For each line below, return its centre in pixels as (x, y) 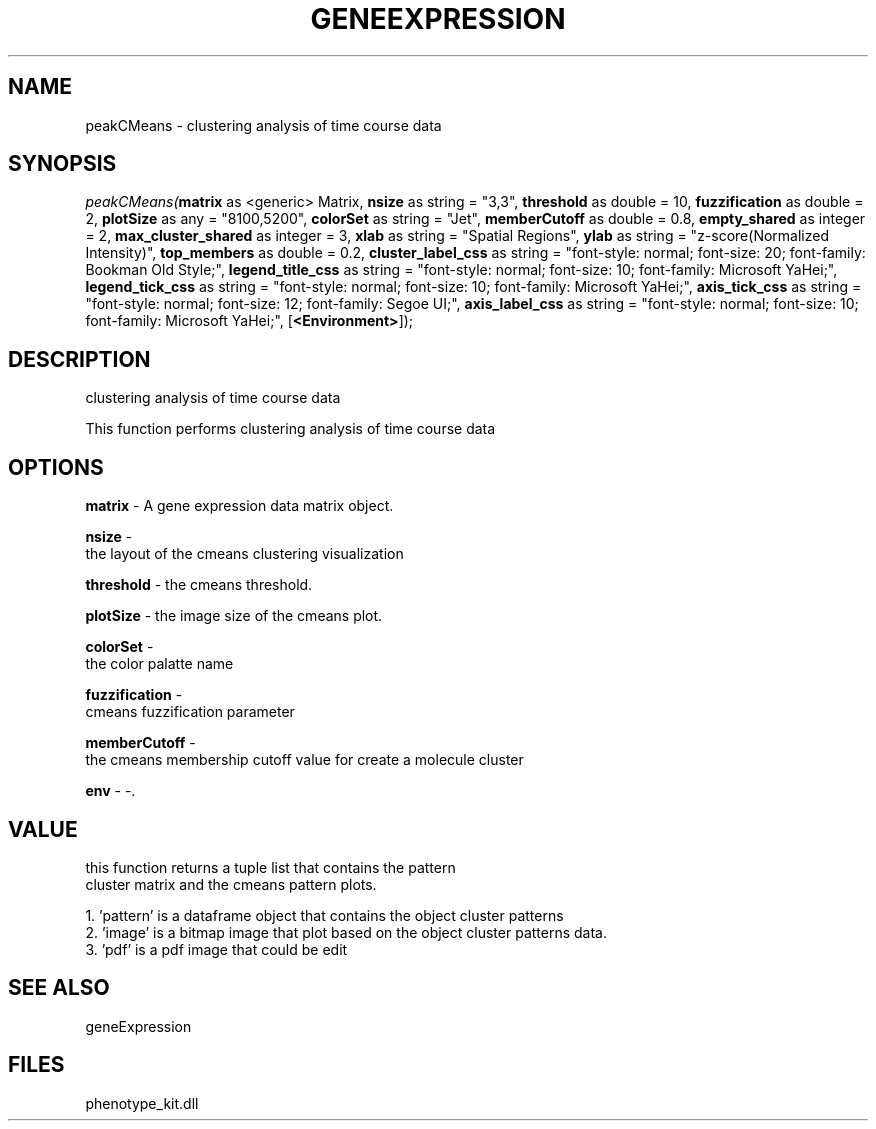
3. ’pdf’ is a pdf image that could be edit (216, 949)
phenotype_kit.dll (142, 1103)
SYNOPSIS (62, 164)
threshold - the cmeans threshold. (199, 585)
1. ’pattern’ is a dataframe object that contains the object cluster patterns (324, 915)
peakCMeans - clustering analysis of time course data (263, 125)
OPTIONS (56, 467)
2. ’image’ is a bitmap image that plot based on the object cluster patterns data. (346, 932)
